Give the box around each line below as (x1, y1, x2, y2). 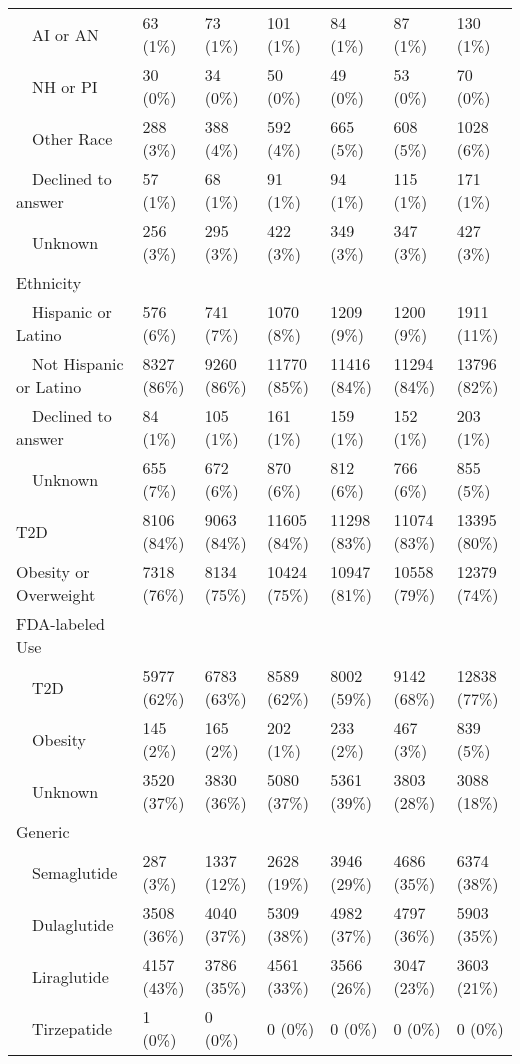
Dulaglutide (32, 912, 114, 936)
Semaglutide (32, 860, 118, 884)
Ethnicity (16, 271, 82, 294)
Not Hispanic (32, 352, 124, 375)
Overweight (16, 583, 96, 606)
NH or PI (32, 74, 98, 98)
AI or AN (32, 22, 99, 46)
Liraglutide (32, 964, 109, 988)
